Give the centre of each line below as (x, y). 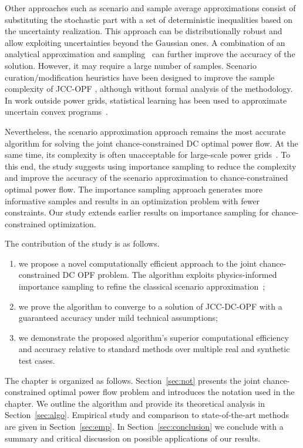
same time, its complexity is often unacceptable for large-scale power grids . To (148, 155)
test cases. (37, 361)
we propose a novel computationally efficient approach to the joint (138, 263)
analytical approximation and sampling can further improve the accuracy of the (150, 54)
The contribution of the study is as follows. (82, 243)
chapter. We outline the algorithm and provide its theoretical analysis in (135, 403)
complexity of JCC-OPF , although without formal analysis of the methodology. (149, 89)
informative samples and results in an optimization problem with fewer (132, 200)
